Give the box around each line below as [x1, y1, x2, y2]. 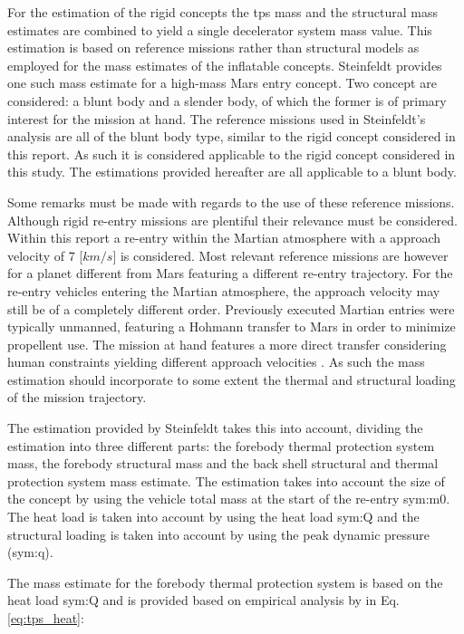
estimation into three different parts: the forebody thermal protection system [7, 436, 435, 455]
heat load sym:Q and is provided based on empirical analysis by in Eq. [7, 591, 400, 610]
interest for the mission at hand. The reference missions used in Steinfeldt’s [7, 109, 426, 128]
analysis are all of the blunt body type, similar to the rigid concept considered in [7, 127, 456, 146]
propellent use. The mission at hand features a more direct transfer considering [7, 334, 447, 353]
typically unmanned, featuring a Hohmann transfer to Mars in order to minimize [7, 317, 456, 336]
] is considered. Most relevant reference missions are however [112, 245, 449, 264]
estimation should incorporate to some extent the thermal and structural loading [7, 370, 456, 389]
